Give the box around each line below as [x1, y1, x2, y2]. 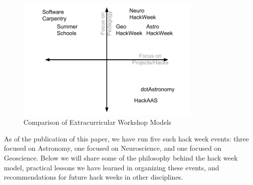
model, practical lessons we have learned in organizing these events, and [4, 162, 219, 172]
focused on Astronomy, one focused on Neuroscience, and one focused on [4, 143, 222, 153]
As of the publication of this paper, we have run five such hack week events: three [4, 133, 249, 143]
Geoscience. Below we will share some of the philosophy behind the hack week [4, 152, 238, 162]
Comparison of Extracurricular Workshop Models [23, 117, 172, 127]
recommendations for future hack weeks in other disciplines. [4, 172, 184, 182]
